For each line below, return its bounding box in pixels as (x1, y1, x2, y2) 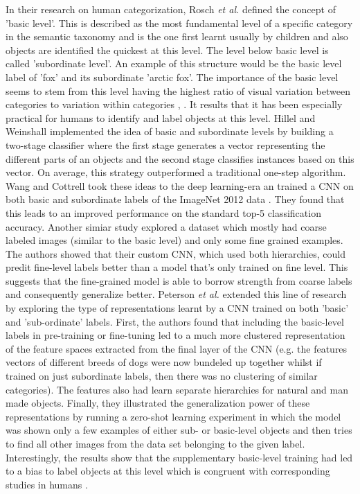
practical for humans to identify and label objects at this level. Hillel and (6, 110, 316, 125)
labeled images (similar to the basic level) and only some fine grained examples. (6, 233, 343, 247)
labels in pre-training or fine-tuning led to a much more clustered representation (6, 328, 345, 342)
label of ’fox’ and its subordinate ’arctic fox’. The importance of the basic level (6, 69, 339, 84)
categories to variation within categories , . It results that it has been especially (6, 97, 343, 112)
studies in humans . (6, 477, 88, 491)
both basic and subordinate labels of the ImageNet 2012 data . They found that (6, 192, 345, 206)
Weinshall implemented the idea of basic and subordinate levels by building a (6, 124, 334, 139)
